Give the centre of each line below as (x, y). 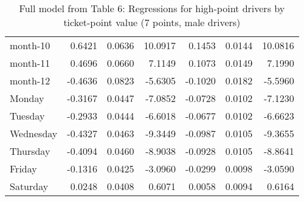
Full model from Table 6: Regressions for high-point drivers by (152, 8)
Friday (23, 169)
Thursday (30, 151)
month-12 (30, 80)
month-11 (30, 63)
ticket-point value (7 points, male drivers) (152, 22)
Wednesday (34, 133)
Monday (27, 98)
